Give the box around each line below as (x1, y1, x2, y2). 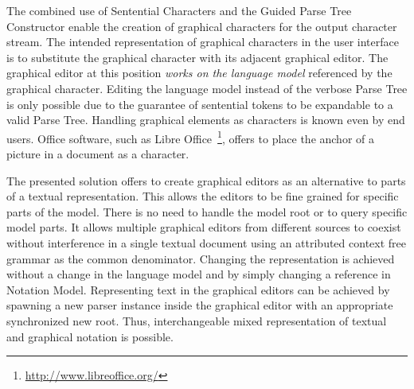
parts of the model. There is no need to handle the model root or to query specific (6, 203, 408, 220)
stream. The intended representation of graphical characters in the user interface (6, 33, 399, 50)
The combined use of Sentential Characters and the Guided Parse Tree (6, 2, 352, 18)
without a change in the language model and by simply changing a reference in (6, 266, 391, 282)
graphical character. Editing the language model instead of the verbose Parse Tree (6, 80, 408, 96)
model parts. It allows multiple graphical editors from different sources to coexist (6, 219, 401, 235)
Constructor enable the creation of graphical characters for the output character (6, 18, 397, 34)
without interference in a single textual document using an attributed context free (6, 234, 406, 251)
